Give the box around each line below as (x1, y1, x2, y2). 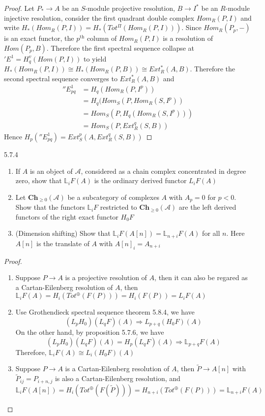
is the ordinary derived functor (94, 175, 187, 186)
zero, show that (15, 175, 62, 186)
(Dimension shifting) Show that (15, 228, 111, 238)
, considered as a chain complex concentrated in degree (81, 165, 246, 176)
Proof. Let (4, 3, 34, 13)
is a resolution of (163, 33, 213, 43)
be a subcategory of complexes (67, 192, 159, 202)
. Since (181, 22, 202, 32)
